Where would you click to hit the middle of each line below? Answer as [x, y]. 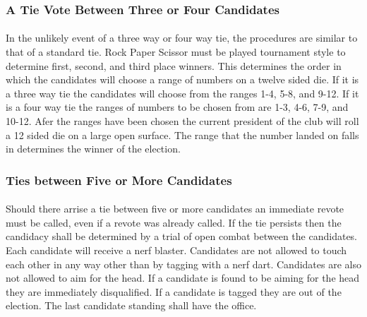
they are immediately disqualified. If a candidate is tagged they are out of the [174, 291]
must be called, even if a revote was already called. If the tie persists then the [174, 222]
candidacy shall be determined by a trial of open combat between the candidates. [182, 236]
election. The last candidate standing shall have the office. [131, 305]
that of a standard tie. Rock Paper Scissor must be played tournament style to [176, 52]
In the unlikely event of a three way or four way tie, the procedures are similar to [182, 38]
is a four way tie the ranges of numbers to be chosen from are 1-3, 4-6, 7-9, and [177, 107]
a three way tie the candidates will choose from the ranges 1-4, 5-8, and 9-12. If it [182, 93]
